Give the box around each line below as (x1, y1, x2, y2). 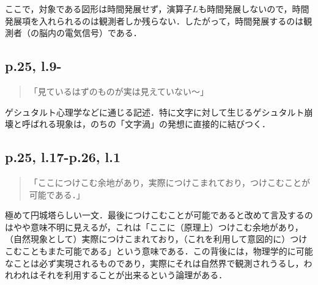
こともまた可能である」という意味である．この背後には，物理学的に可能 (21, 244, 313, 257)
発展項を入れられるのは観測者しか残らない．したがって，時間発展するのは (5, 14, 304, 27)
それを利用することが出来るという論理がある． (39, 268, 227, 281)
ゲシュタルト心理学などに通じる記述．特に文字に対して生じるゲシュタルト (5, 105, 305, 118)
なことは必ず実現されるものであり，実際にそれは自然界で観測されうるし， (5, 256, 304, 269)
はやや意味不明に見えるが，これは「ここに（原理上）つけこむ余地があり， (5, 220, 303, 233)
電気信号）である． (64, 26, 142, 39)
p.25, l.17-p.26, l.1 (5, 147, 121, 166)
